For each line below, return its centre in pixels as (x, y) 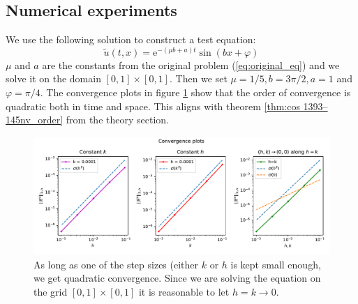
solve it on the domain (53, 78)
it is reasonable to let (184, 291)
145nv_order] (35, 120)
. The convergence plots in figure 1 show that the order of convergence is (195, 92)
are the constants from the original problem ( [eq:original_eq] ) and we (191, 64)
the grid (51, 291)
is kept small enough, (276, 264)
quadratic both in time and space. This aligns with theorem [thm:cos (153, 106)
